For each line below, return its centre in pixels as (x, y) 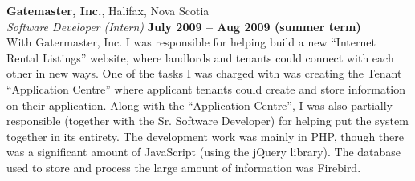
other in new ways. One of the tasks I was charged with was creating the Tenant (204, 73)
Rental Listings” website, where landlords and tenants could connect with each (200, 57)
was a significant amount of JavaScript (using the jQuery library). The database (204, 152)
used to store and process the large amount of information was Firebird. (184, 167)
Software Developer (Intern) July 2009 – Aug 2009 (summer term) (184, 26)
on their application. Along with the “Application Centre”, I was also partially (199, 105)
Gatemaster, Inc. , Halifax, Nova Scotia (108, 10)
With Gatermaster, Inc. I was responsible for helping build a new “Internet (191, 42)
